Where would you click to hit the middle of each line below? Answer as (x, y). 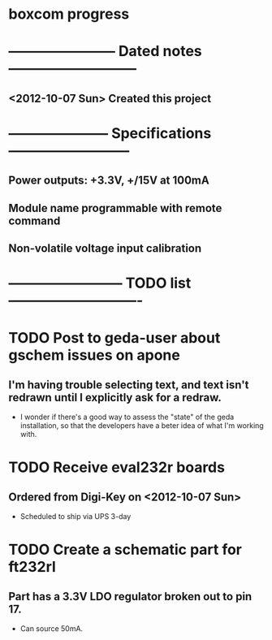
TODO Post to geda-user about (114, 337)
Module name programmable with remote (115, 208)
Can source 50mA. (52, 629)
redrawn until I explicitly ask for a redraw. (115, 398)
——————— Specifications (110, 133)
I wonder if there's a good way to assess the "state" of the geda (127, 417)
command (35, 221)
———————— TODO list (100, 283)
